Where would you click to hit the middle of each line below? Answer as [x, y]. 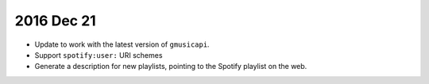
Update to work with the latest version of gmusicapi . [122, 44]
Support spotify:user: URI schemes [99, 55]
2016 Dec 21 [56, 21]
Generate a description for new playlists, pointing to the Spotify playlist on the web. [171, 67]
